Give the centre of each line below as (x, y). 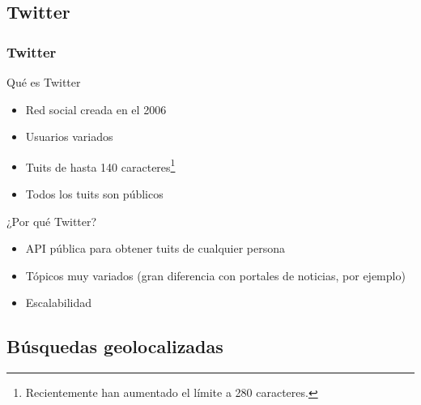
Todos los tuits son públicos (94, 194)
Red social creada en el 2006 (96, 109)
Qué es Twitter (44, 82)
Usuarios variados (69, 136)
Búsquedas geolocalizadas (115, 346)
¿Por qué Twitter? (52, 221)
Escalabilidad (58, 303)
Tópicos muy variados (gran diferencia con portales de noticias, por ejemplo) (215, 275)
